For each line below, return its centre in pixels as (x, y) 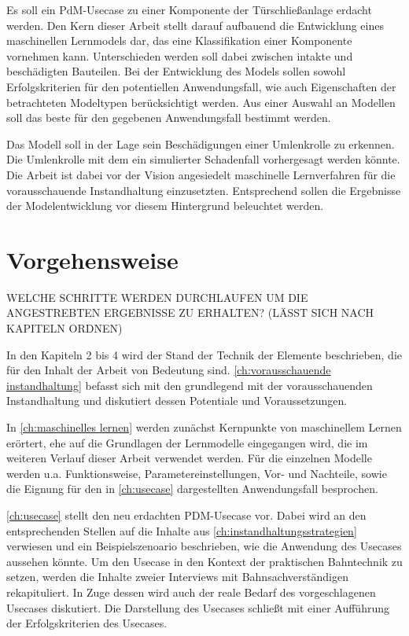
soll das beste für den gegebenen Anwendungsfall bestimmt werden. (169, 118)
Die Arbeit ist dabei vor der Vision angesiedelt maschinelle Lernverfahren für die (201, 174)
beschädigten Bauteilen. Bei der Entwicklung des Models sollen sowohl (176, 71)
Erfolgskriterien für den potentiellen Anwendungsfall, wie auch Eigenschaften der (201, 86)
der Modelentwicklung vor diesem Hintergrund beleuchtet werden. (165, 206)
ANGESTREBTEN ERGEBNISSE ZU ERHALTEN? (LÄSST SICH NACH (190, 312)
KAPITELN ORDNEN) (64, 328)
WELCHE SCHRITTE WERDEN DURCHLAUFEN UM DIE (157, 297)
